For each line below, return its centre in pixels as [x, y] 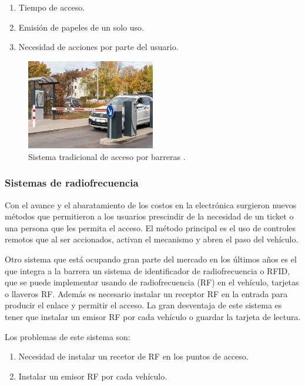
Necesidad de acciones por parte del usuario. [98, 47]
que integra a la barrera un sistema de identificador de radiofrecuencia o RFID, [148, 270]
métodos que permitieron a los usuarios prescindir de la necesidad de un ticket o [149, 216]
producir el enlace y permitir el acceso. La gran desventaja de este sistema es [143, 305]
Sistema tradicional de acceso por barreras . [107, 156]
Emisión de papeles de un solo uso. [81, 27]
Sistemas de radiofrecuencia [72, 183]
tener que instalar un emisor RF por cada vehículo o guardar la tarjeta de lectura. [153, 316]
